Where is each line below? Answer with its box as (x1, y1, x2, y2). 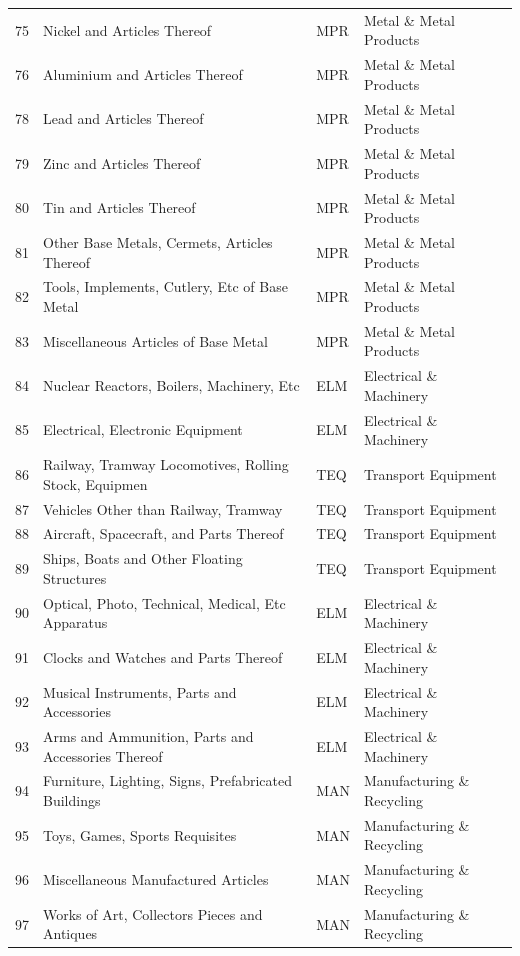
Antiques (43, 923, 98, 944)
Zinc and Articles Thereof (43, 152, 201, 173)
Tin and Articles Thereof (43, 197, 196, 218)
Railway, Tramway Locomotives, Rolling (43, 454, 289, 475)
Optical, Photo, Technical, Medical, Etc (43, 592, 286, 613)
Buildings (43, 790, 101, 811)
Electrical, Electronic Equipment (43, 419, 243, 440)
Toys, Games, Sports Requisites (43, 824, 237, 845)
